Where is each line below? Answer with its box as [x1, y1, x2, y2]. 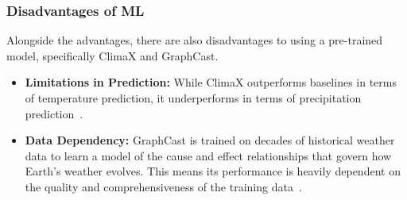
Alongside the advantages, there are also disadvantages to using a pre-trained [6, 32, 383, 48]
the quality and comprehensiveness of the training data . [25, 178, 302, 194]
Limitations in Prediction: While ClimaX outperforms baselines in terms [25, 74, 397, 90]
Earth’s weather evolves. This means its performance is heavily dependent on [25, 163, 401, 179]
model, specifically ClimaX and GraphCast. [6, 47, 219, 63]
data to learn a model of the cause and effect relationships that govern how [25, 147, 392, 163]
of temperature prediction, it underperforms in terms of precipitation [25, 90, 362, 106]
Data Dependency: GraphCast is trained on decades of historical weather [25, 132, 395, 148]
